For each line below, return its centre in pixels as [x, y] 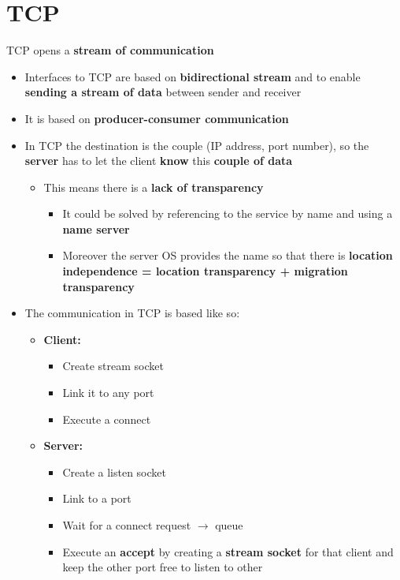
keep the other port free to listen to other [163, 567]
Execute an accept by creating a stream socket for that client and [228, 551]
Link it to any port [108, 393]
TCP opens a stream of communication [110, 50]
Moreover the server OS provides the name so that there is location [228, 255]
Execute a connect [107, 419]
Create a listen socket [114, 471]
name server [96, 228]
